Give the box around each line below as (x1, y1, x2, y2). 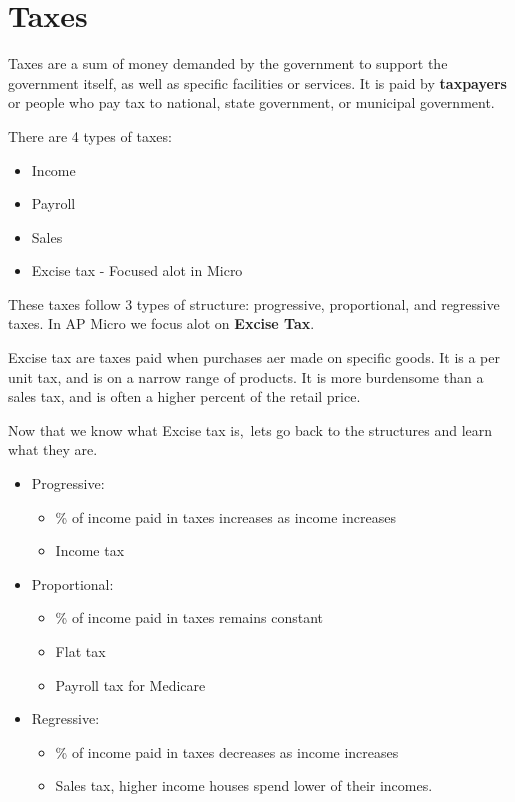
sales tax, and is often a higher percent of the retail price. (8, 386, 361, 407)
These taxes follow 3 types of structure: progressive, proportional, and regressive (8, 293, 500, 314)
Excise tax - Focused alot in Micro (31, 260, 243, 281)
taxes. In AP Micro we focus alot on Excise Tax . (8, 313, 315, 334)
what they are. (8, 439, 98, 460)
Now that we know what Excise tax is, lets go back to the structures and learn (8, 419, 493, 440)
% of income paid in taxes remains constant (55, 607, 324, 628)
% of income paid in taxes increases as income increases (55, 506, 396, 527)
